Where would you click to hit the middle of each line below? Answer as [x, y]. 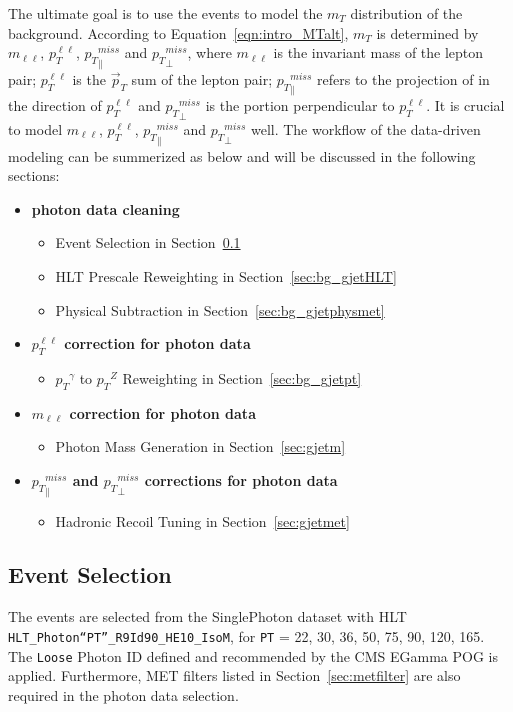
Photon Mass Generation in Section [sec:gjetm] [200, 446]
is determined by [427, 32]
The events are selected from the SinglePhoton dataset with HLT [207, 616]
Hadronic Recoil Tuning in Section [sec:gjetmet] [202, 520]
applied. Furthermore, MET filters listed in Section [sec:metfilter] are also [234, 675]
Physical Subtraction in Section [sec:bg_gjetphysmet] [220, 309]
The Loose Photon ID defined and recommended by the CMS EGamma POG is [253, 655]
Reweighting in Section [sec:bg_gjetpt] [242, 377]
